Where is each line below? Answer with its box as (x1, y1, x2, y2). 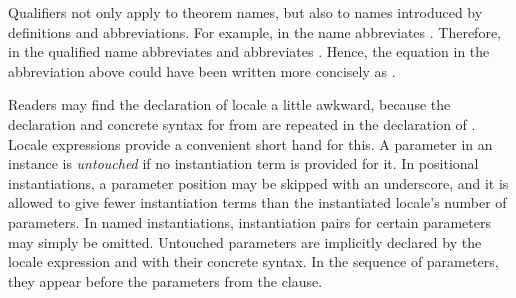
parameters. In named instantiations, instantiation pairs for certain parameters (8, 211, 491, 232)
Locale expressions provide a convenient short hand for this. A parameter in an (8, 133, 493, 154)
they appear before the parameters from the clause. (8, 270, 323, 291)
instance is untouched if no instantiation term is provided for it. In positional (8, 153, 479, 174)
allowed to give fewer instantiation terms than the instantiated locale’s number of (8, 192, 507, 213)
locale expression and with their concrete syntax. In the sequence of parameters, (8, 251, 499, 272)
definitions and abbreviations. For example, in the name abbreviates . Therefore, (8, 21, 501, 42)
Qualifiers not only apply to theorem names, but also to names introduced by (8, 2, 483, 22)
